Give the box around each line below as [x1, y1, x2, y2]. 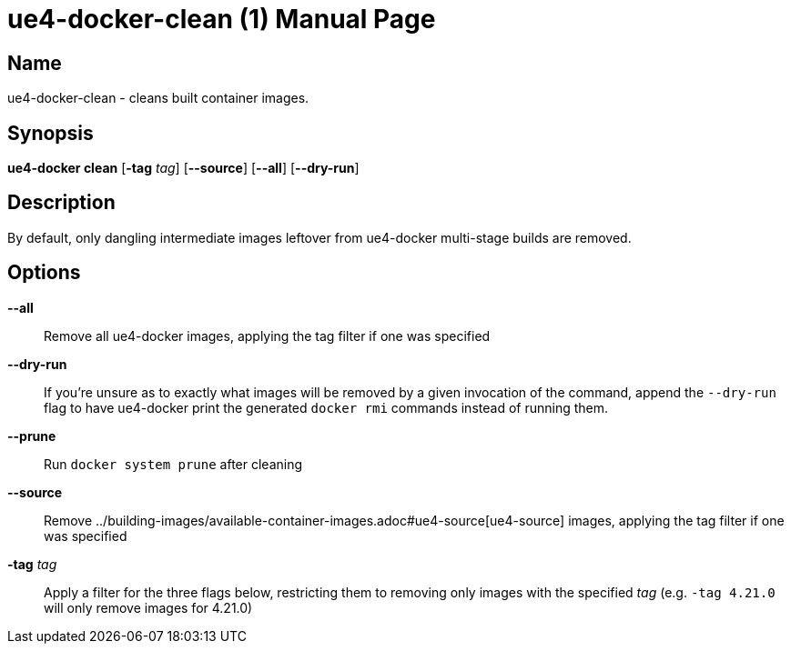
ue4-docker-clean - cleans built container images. [7, 90, 309, 106]
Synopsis [7, 121, 94, 145]
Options [7, 261, 81, 285]
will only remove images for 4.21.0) [44, 599, 253, 616]
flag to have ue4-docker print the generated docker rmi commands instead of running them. [44, 399, 609, 416]
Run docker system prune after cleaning [44, 456, 303, 472]
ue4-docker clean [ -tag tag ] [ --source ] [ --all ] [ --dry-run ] [7, 160, 360, 176]
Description [7, 191, 116, 215]
